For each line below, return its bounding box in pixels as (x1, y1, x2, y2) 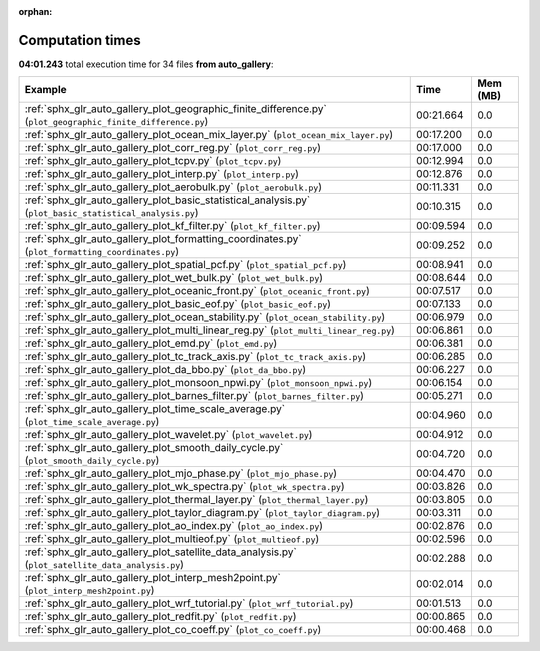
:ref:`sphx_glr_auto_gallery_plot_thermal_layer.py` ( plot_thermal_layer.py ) (24, 493, 369, 507)
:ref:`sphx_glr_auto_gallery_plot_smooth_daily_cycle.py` (24, 441, 284, 455)
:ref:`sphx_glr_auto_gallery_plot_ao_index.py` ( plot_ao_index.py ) (24, 519, 324, 533)
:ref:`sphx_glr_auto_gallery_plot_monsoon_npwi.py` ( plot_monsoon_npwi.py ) (24, 376, 373, 390)
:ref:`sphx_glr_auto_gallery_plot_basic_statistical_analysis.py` (24, 193, 311, 207)
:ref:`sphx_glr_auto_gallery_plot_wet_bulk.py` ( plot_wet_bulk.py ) (24, 271, 324, 285)
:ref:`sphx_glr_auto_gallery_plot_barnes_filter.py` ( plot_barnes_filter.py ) (24, 389, 365, 403)
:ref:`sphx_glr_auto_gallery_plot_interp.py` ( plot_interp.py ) (24, 167, 300, 181)
